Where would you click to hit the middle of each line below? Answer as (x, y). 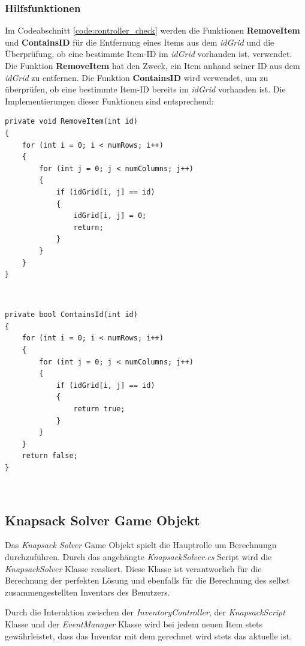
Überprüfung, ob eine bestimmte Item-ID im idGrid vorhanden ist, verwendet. (149, 54)
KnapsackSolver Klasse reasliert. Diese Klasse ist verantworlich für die (133, 568)
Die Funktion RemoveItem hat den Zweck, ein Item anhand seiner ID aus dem (152, 65)
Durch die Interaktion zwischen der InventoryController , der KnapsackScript (145, 612)
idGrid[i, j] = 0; (110, 216)
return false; (50, 456)
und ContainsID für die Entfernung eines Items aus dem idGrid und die (140, 42)
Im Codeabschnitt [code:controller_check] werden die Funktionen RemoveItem (152, 30)
